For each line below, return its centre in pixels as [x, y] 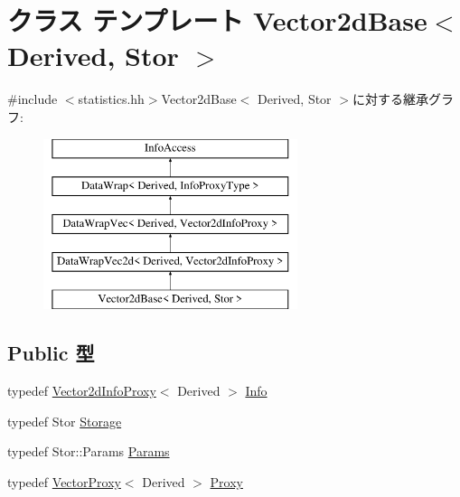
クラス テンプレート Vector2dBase [217, 20]
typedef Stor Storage [65, 421]
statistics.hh [111, 99]
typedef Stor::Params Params [89, 451]
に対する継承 [390, 99]
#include [33, 99]
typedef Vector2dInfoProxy [82, 391]
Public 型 [51, 353]
